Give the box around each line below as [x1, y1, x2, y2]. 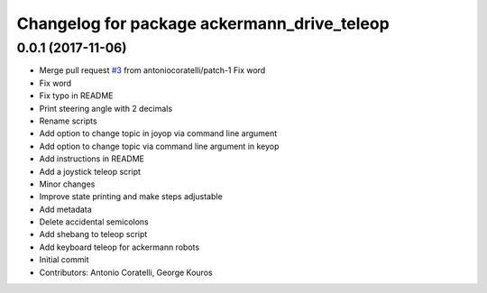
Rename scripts [39, 115, 98, 126]
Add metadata [39, 204, 92, 215]
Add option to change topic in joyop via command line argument [39, 128, 278, 139]
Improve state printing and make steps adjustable [39, 191, 223, 202]
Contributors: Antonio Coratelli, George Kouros [39, 267, 213, 278]
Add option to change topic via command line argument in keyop [39, 141, 280, 151]
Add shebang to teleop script [39, 229, 148, 240]
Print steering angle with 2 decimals [39, 103, 173, 114]
